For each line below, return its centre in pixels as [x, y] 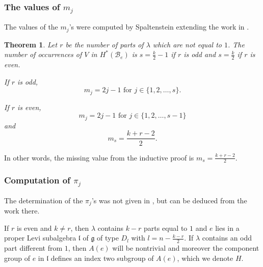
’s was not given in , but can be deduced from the [169, 200]
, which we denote [205, 258]
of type [108, 238]
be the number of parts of [104, 44]
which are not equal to [187, 44]
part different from [33, 248]
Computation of [37, 180]
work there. [22, 211]
